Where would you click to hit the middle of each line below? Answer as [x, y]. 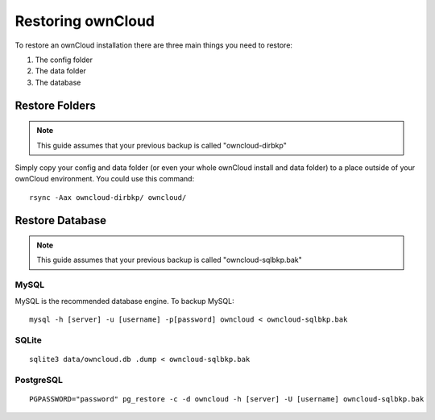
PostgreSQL [39, 380]
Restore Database [60, 220]
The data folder [60, 71]
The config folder [64, 60]
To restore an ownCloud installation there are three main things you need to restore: [154, 45]
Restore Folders [56, 105]
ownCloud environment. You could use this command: [105, 179]
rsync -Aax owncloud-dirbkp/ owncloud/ [108, 197]
